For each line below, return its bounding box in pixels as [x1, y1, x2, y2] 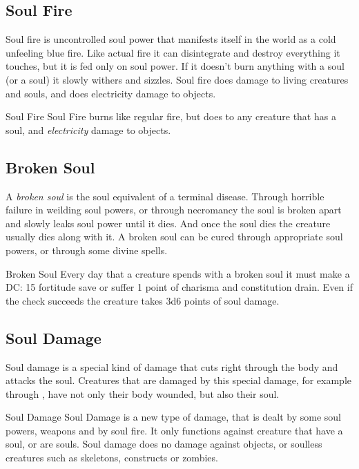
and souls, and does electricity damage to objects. [6, 86, 216, 100]
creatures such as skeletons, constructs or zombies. [6, 450, 218, 465]
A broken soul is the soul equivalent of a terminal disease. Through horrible [6, 189, 324, 203]
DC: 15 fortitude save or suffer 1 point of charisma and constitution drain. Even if [6, 280, 353, 294]
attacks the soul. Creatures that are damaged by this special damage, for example [6, 373, 352, 387]
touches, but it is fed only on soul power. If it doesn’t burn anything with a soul [6, 59, 345, 73]
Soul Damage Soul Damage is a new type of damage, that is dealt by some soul [6, 410, 341, 424]
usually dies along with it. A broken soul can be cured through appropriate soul [6, 229, 343, 244]
